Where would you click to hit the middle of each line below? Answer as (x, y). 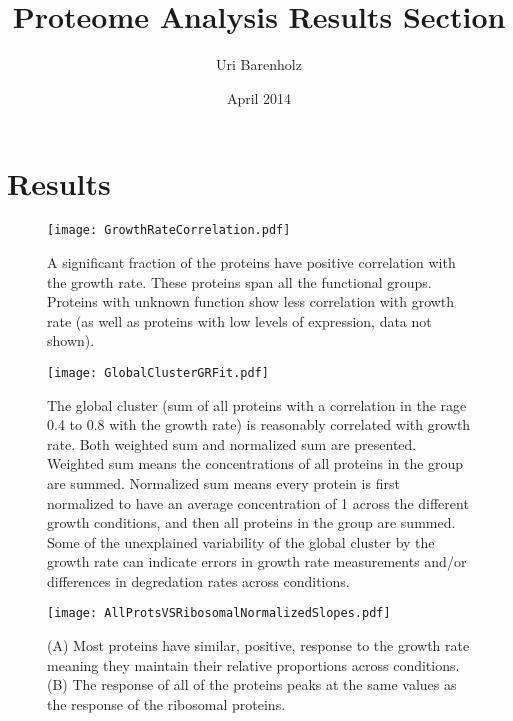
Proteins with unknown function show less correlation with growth (251, 301)
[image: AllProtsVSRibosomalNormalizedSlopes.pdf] (219, 613)
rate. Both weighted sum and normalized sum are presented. (232, 443)
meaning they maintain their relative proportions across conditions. (253, 664)
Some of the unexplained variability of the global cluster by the (241, 541)
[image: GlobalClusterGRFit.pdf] (158, 372)
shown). (71, 340)
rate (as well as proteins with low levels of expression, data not (239, 320)
